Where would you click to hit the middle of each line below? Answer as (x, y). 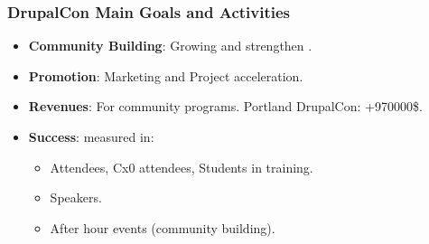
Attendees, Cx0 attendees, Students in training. (182, 167)
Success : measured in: (91, 136)
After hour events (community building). (163, 227)
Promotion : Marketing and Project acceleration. (166, 75)
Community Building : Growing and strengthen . (170, 46)
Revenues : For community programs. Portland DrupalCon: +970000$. (225, 106)
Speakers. (76, 197)
